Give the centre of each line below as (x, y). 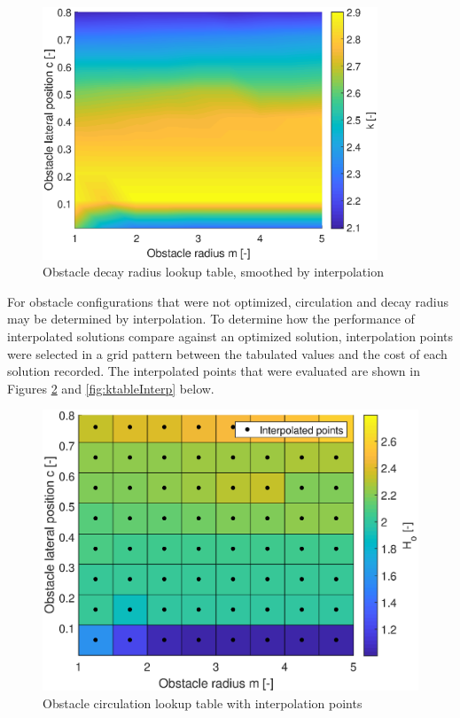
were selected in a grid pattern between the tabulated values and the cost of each (227, 353)
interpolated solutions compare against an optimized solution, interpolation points (230, 336)
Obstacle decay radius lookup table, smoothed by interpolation (213, 272)
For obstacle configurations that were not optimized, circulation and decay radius (228, 301)
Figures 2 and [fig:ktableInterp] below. (111, 388)
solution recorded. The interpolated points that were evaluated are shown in (214, 371)
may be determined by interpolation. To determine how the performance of (211, 319)
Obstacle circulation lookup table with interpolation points (203, 702)
